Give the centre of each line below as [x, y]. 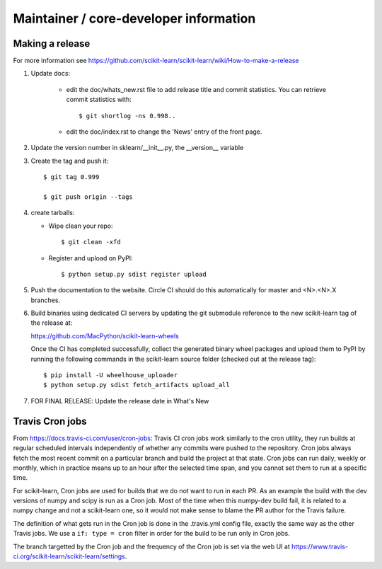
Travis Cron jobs [50, 421]
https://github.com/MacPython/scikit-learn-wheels [105, 335]
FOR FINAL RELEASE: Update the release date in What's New [120, 401]
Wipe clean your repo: [81, 226]
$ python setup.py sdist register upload [134, 274]
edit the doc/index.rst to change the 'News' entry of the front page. [164, 132]
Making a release [52, 44]
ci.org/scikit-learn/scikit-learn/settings [69, 556]
